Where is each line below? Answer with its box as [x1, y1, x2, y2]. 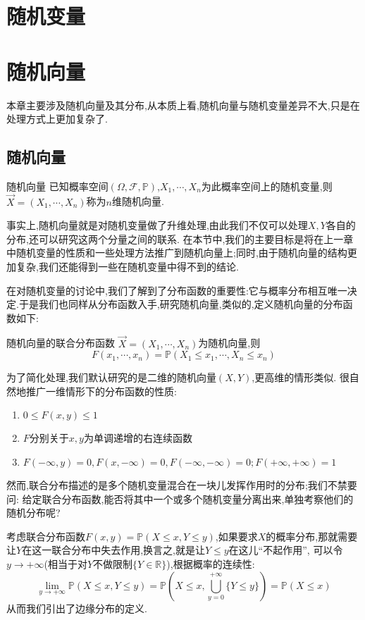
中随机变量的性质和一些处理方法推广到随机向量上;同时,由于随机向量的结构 [6, 245, 347, 260]
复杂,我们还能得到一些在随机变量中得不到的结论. [16, 259, 239, 274]
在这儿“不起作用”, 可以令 [228, 542, 343, 557]
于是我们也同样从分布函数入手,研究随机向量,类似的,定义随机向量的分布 [18, 297, 343, 311]
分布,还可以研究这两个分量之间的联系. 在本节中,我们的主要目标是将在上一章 [6, 231, 354, 246]
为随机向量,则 [198, 335, 261, 350]
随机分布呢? [6, 505, 61, 520]
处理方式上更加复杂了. [6, 111, 108, 126]
